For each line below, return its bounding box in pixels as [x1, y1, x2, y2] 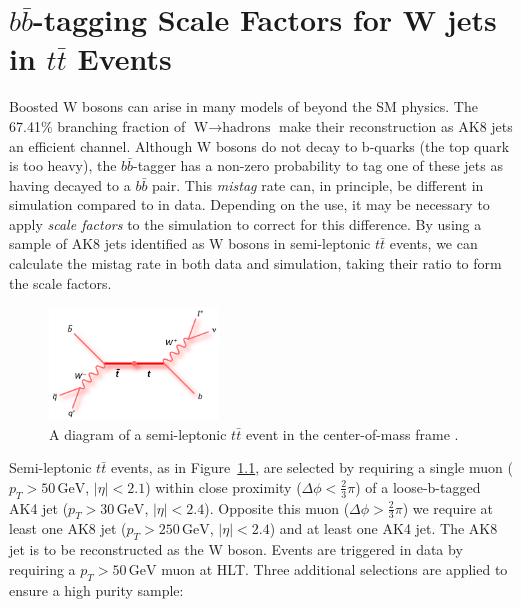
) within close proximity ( [145, 476, 302, 497]
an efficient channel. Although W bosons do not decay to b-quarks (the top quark [9, 135, 510, 156]
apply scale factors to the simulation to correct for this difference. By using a [9, 213, 482, 234]
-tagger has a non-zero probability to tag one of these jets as [133, 155, 503, 176]
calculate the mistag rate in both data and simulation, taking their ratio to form [9, 253, 502, 274]
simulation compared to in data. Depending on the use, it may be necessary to [9, 194, 490, 215]
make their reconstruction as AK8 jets [279, 115, 513, 136]
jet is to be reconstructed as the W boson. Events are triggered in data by [9, 539, 463, 560]
